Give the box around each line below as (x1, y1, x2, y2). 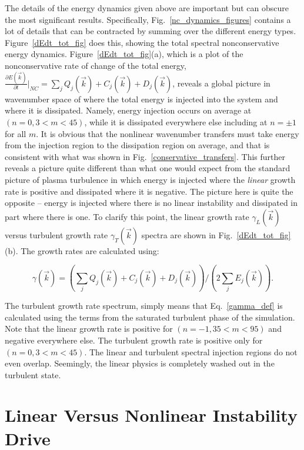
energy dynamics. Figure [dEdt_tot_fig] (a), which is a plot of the (5, 48, 243, 60)
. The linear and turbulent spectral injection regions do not (84, 345, 298, 358)
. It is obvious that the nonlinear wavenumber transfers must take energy (36, 127, 299, 139)
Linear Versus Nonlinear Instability (5, 403, 298, 427)
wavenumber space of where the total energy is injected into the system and (5, 92, 278, 105)
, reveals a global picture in (172, 76, 270, 89)
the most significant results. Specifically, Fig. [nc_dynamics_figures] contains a (5, 13, 291, 25)
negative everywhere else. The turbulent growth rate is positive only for (5, 334, 263, 346)
